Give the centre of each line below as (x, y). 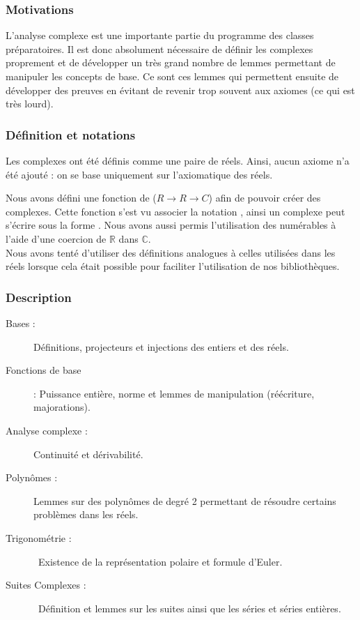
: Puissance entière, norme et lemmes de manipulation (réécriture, (174, 393)
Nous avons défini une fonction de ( (81, 198)
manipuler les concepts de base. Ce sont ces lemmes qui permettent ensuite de (172, 76)
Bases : (21, 323)
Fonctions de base (44, 370)
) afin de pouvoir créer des (265, 198)
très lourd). (30, 104)
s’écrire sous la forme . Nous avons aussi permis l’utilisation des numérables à (171, 225)
